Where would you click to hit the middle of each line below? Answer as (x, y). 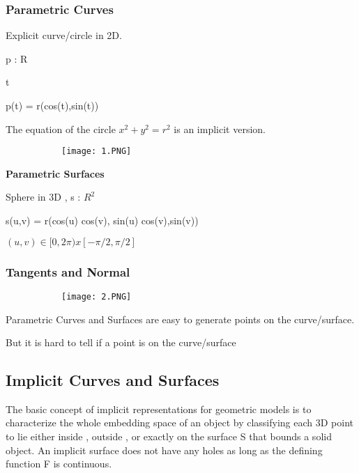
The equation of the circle (61, 129)
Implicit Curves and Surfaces (113, 380)
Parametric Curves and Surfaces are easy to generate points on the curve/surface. (180, 319)
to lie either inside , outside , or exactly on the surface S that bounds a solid (169, 436)
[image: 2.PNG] (97, 296)
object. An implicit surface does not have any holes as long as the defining (164, 450)
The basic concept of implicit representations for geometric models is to (159, 409)
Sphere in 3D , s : (43, 197)
